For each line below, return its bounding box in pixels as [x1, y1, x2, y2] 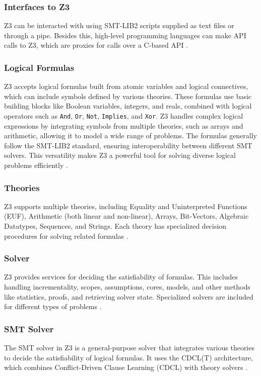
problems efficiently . [4, 160, 68, 170]
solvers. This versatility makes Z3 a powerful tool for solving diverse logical [4, 150, 236, 160]
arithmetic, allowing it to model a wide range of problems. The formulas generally [4, 130, 257, 141]
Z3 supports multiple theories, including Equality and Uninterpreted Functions [4, 201, 247, 211]
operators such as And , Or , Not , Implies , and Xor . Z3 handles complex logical [4, 111, 243, 121]
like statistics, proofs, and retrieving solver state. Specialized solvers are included [4, 291, 253, 302]
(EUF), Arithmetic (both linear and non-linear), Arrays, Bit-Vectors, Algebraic [4, 211, 249, 221]
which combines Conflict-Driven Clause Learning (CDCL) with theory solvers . [4, 362, 248, 372]
